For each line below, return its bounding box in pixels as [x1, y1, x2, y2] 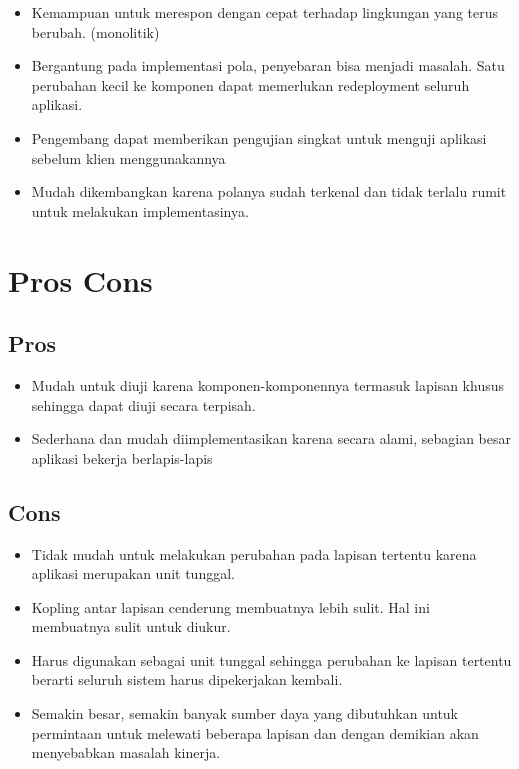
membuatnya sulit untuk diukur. [31, 616, 231, 637]
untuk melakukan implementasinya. [31, 200, 249, 221]
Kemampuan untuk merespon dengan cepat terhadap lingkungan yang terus [31, 2, 499, 22]
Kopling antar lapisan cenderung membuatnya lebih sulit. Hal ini [31, 596, 430, 617]
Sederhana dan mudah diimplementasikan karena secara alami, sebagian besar [31, 428, 512, 449]
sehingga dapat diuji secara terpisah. [31, 394, 256, 415]
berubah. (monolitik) [31, 21, 160, 42]
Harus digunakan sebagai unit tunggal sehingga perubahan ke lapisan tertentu [31, 649, 512, 670]
